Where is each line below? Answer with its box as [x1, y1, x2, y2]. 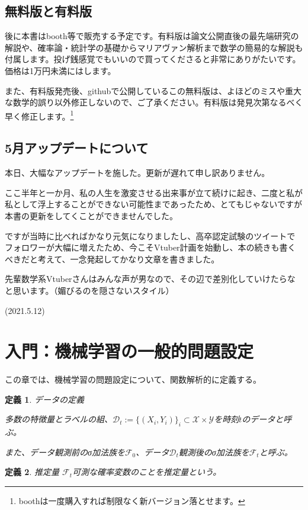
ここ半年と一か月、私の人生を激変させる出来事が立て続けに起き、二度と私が [5, 186, 303, 198]
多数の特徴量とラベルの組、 [5, 413, 113, 425]
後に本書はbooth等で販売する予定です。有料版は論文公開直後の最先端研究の [5, 30, 299, 42]
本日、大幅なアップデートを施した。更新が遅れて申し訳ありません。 [5, 166, 270, 179]
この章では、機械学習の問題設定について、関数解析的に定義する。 [5, 373, 261, 386]
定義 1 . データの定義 [5, 393, 84, 405]
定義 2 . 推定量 [5, 466, 59, 478]
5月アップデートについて [5, 139, 149, 157]
